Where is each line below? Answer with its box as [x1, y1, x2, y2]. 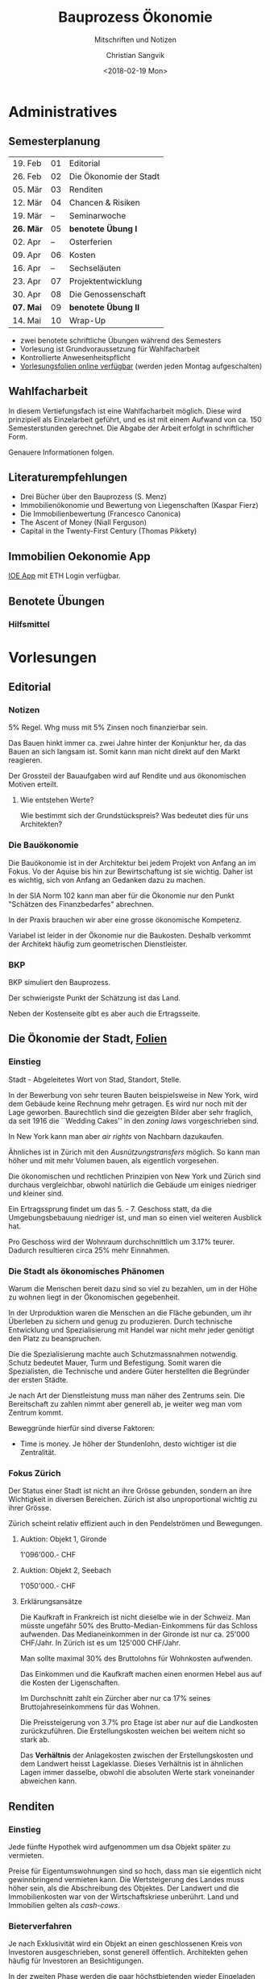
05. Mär [12, 184, 43, 195]
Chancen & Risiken [69, 197, 140, 208]
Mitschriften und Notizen [93, 35, 177, 44]
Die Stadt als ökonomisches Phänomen [8, 1266, 165, 1277]
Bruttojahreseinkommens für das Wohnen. [19, 1702, 160, 1712]
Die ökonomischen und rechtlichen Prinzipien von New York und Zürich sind [8, 1171, 261, 1181]
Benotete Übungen [8, 594, 105, 608]
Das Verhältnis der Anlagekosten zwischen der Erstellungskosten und [19, 1750, 254, 1761]
